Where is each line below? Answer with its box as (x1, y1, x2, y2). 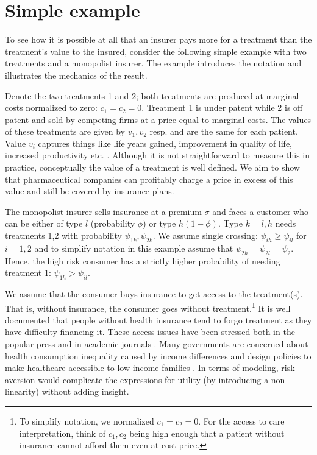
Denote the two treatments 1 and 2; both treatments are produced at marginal (5, 89, 299, 102)
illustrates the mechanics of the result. (5, 68, 148, 81)
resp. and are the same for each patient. (149, 125, 298, 138)
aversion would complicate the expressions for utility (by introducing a (5, 373, 269, 386)
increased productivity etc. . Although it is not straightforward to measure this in (5, 149, 310, 161)
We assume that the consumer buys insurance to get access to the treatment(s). (5, 287, 303, 300)
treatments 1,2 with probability (5, 229, 122, 242)
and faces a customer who (212, 205, 308, 217)
